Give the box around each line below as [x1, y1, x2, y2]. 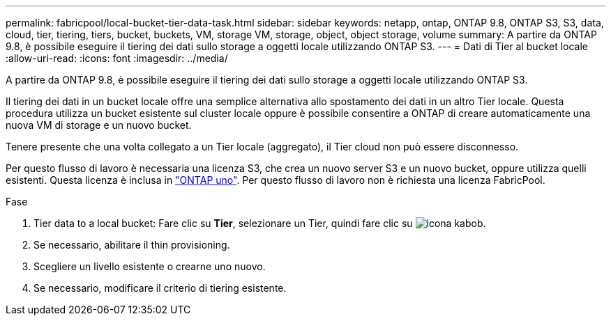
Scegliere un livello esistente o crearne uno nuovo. [33, 260, 266, 272]
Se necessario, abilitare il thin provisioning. [33, 239, 230, 251]
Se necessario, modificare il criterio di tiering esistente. [33, 282, 287, 294]
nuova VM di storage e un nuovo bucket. [6, 119, 192, 131]
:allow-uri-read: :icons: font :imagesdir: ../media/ [6, 52, 228, 64]
